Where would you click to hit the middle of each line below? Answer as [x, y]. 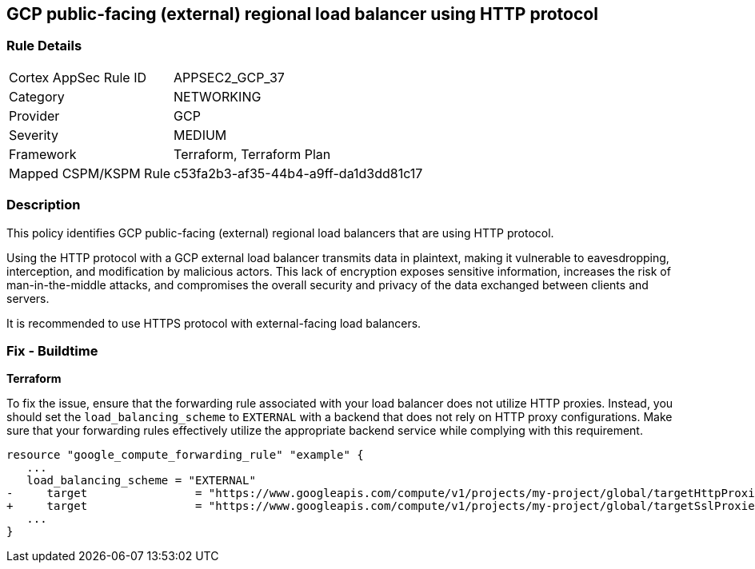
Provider [34, 115]
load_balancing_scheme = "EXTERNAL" [141, 481]
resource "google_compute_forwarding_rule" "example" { [185, 455]
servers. [28, 298]
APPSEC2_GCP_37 [229, 77]
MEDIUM [200, 135]
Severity [34, 135]
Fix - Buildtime [52, 350]
